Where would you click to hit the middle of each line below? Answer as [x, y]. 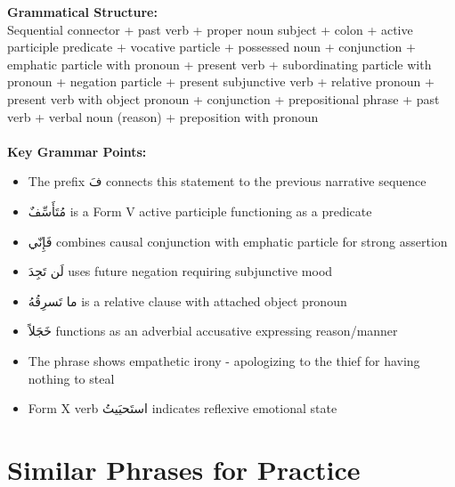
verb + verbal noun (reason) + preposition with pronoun [163, 116]
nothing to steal [71, 378]
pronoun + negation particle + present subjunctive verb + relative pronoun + [221, 81]
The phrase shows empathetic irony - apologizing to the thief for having [224, 360]
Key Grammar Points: [77, 151]
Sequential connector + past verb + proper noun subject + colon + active [210, 29]
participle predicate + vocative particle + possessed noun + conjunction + [211, 47]
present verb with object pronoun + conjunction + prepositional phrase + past [223, 98]
